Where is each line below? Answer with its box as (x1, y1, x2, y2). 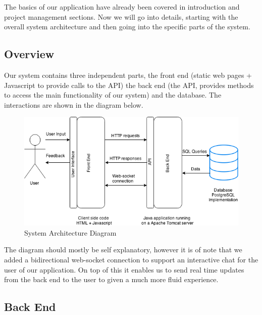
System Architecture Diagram (24, 227, 117, 238)
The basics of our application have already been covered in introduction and (4, 2, 240, 12)
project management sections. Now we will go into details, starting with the (4, 11, 238, 22)
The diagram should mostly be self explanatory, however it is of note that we (4, 244, 242, 255)
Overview (4, 46, 55, 62)
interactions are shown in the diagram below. (4, 99, 143, 110)
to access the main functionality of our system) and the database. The (4, 89, 222, 100)
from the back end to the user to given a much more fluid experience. (4, 274, 219, 285)
